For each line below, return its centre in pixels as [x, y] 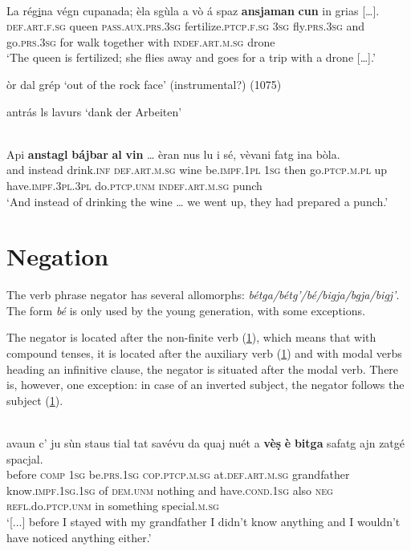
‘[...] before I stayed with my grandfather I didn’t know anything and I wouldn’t [203, 521]
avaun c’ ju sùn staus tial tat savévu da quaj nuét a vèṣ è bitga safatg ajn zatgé [206, 443]
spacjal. [25, 458]
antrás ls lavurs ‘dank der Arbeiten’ [94, 111]
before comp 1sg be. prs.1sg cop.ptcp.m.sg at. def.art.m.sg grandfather [178, 474]
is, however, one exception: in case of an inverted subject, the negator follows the [205, 385]
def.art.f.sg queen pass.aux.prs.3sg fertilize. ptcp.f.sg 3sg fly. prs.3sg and [186, 26]
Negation [58, 256]
